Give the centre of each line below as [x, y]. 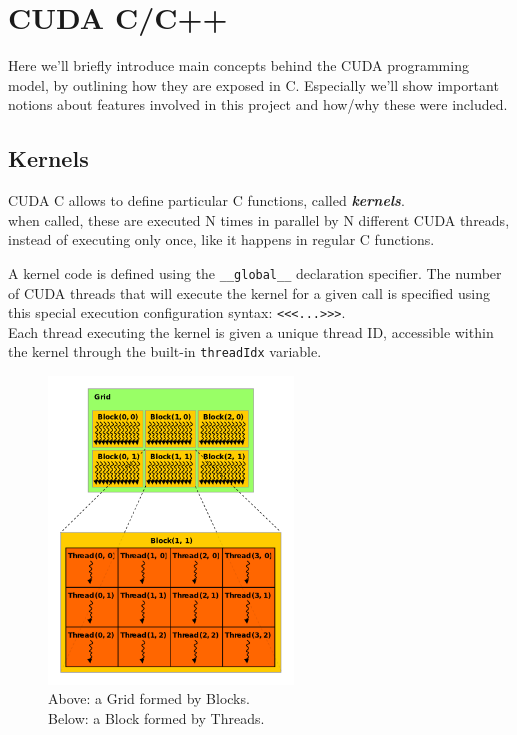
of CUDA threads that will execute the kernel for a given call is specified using [249, 292]
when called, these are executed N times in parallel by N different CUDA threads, [259, 219]
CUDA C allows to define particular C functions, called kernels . [206, 200]
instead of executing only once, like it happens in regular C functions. [221, 239]
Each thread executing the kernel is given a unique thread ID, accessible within [251, 331]
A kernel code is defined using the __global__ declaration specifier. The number [255, 272]
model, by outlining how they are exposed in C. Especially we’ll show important [253, 84]
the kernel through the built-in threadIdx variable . [165, 351]
